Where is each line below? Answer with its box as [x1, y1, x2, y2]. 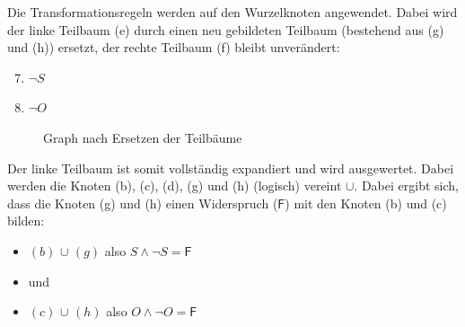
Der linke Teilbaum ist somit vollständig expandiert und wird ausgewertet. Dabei [7, 158, 454, 177]
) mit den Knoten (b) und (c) [285, 193, 447, 212]
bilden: [7, 211, 45, 230]
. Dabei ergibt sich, [354, 176, 459, 195]
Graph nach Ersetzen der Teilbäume [43, 128, 242, 146]
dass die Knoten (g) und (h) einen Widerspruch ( [7, 193, 278, 212]
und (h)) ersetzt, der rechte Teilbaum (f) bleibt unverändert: [7, 38, 340, 57]
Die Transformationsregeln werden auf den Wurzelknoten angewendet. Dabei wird [7, 3, 458, 21]
